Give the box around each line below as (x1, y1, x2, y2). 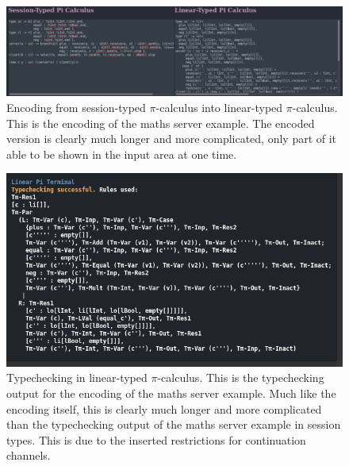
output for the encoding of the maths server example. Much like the (6, 384, 336, 401)
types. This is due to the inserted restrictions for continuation (6, 431, 306, 448)
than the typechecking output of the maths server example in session (6, 416, 341, 433)
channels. (6, 447, 51, 464)
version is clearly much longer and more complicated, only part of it (6, 130, 337, 147)
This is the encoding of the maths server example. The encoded (6, 114, 315, 131)
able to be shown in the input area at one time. (6, 145, 237, 162)
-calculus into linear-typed (155, 99, 283, 116)
